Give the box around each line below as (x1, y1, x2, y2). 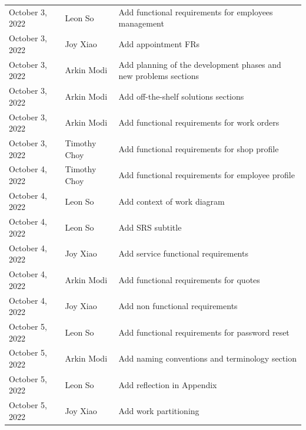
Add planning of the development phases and (118, 58, 281, 70)
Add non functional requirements (118, 300, 238, 312)
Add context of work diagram (118, 195, 225, 207)
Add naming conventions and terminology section (118, 352, 297, 365)
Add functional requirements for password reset (118, 326, 290, 338)
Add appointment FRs (118, 37, 199, 50)
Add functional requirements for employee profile (118, 169, 295, 181)
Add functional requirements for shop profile (118, 142, 279, 155)
